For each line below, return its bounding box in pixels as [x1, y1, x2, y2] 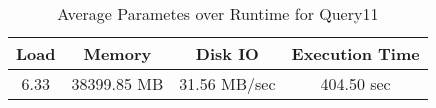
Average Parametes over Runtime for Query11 [57, 2, 379, 25]
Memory [83, 42, 152, 65]
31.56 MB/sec [179, 72, 276, 95]
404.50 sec [320, 72, 391, 95]
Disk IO [195, 42, 259, 65]
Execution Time [291, 42, 420, 65]
